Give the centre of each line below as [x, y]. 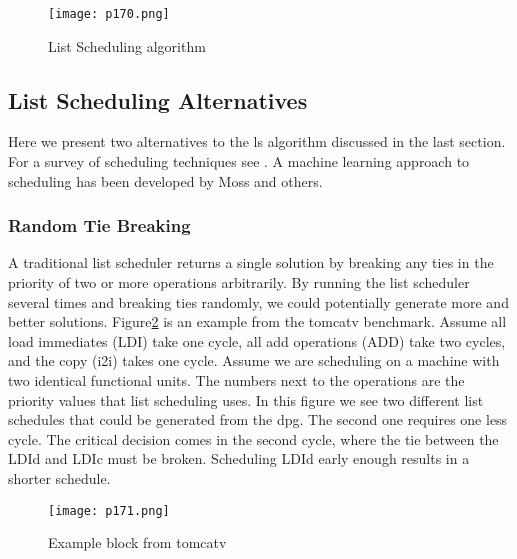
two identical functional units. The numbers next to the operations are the [236, 380]
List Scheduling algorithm [127, 45]
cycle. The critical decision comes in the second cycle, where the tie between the [253, 438]
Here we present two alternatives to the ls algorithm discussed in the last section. [257, 141]
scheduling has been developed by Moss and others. [165, 180]
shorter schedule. [59, 477]
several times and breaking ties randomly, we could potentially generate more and [258, 301]
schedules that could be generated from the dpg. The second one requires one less [258, 419]
